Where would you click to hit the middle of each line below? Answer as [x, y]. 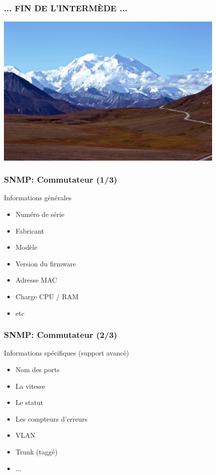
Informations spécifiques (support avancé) [67, 353]
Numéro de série [40, 214]
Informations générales [38, 198]
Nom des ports [37, 369]
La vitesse [30, 386]
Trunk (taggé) [36, 452]
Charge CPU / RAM [47, 297]
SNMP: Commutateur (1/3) [61, 179]
